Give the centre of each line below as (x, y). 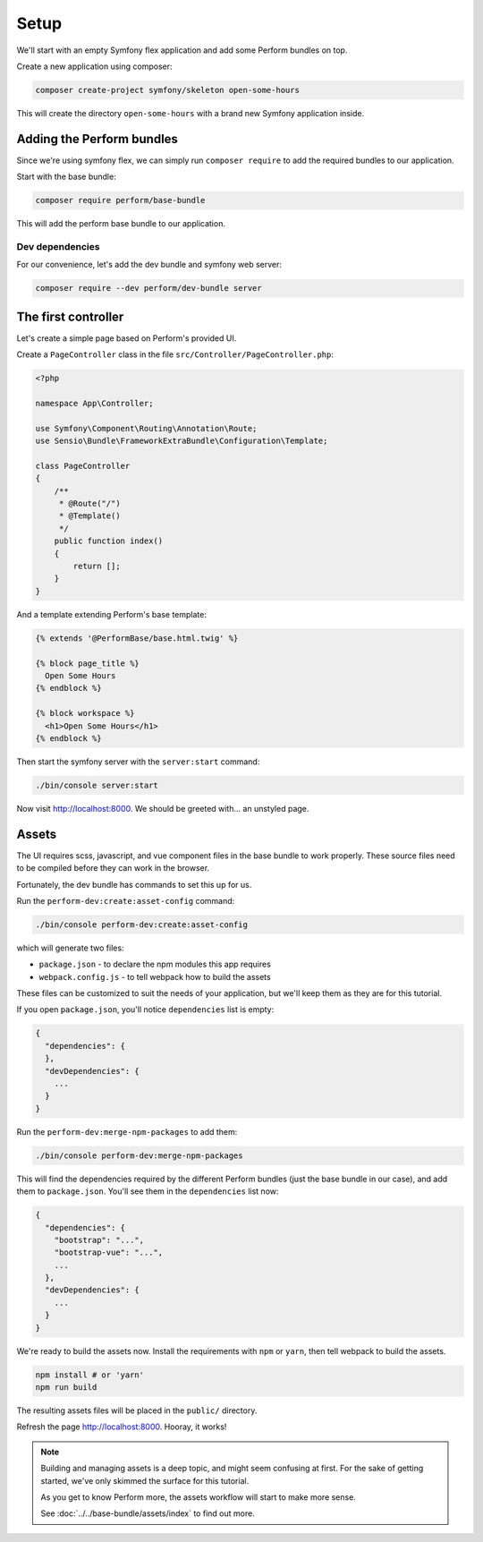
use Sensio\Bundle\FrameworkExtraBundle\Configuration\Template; (182, 441)
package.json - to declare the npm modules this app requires (155, 964)
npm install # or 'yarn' (90, 1375)
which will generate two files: (70, 948)
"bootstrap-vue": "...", (109, 1252)
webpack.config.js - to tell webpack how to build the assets (155, 976)
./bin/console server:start (97, 785)
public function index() (109, 541)
